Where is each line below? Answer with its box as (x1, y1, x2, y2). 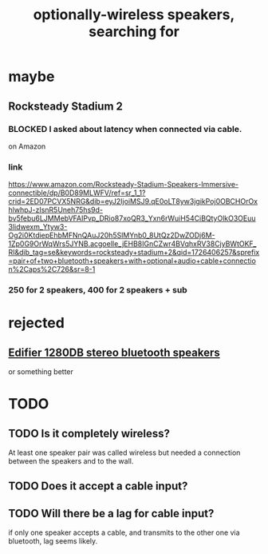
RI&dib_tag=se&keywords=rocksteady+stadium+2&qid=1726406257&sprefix (8, 248, 260, 257)
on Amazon (8, 141, 46, 151)
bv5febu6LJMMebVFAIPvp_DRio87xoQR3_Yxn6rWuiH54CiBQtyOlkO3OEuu (8, 213, 257, 223)
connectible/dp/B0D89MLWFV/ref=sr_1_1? (8, 188, 146, 197)
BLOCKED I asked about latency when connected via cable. (8, 123, 242, 134)
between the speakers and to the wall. (8, 456, 134, 466)
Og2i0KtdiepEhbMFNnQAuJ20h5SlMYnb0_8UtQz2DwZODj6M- (8, 230, 215, 241)
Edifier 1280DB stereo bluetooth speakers (8, 345, 221, 359)
